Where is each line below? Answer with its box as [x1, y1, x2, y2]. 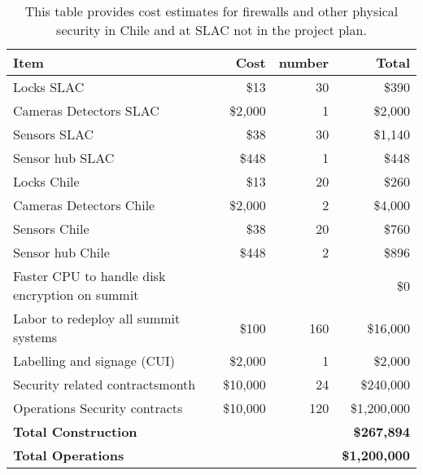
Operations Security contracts [13, 398, 183, 417]
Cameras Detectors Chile [13, 196, 155, 214]
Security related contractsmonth [13, 375, 196, 394]
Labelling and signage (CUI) [13, 351, 175, 370]
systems [13, 328, 58, 346]
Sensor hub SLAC [13, 148, 115, 167]
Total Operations [13, 446, 124, 464]
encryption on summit [13, 285, 139, 304]
